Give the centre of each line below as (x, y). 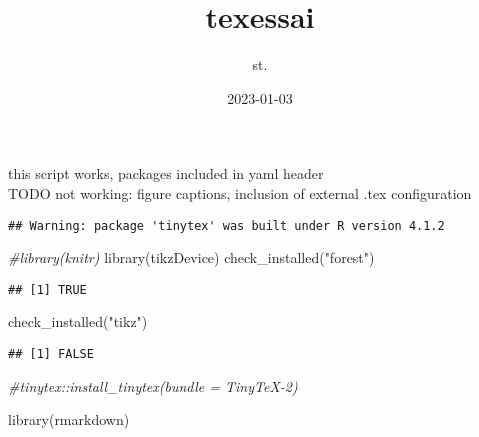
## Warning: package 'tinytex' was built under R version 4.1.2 (226, 225)
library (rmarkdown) (69, 419)
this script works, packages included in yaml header (166, 173)
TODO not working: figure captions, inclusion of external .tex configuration (240, 192)
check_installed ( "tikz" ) (78, 321)
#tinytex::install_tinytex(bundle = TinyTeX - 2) (153, 385)
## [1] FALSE (51, 354)
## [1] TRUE (47, 289)
